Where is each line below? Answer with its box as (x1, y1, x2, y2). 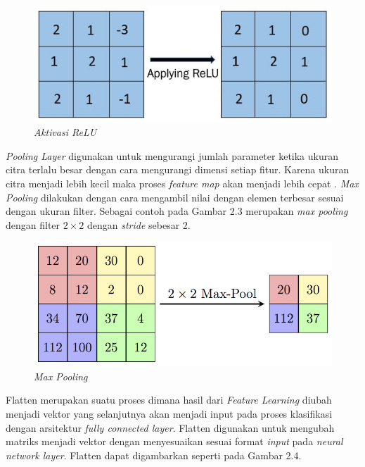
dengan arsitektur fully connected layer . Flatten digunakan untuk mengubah (6, 420, 335, 435)
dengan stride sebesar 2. (87, 217, 191, 232)
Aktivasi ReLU (34, 125, 97, 139)
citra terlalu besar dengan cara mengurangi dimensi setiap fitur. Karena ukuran (6, 162, 350, 177)
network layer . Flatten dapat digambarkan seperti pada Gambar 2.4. (6, 447, 302, 462)
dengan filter (6, 217, 60, 232)
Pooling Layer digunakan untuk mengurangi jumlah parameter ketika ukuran (6, 148, 339, 163)
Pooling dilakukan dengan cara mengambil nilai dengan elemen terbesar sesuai (6, 189, 344, 204)
